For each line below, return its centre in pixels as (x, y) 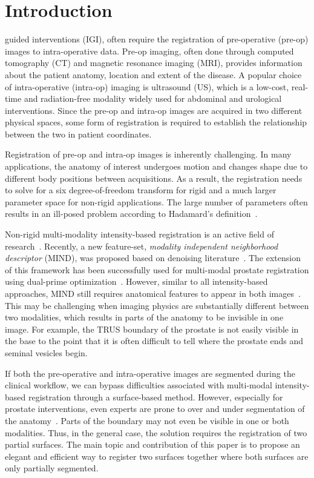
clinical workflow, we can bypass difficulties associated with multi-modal (139, 385)
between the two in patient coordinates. (78, 134)
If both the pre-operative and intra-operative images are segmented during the (150, 373)
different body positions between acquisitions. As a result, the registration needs (154, 178)
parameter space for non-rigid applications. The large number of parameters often (156, 201)
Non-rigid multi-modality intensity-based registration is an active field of (139, 234)
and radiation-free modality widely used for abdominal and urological (153, 98)
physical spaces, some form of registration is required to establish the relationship (156, 122)
